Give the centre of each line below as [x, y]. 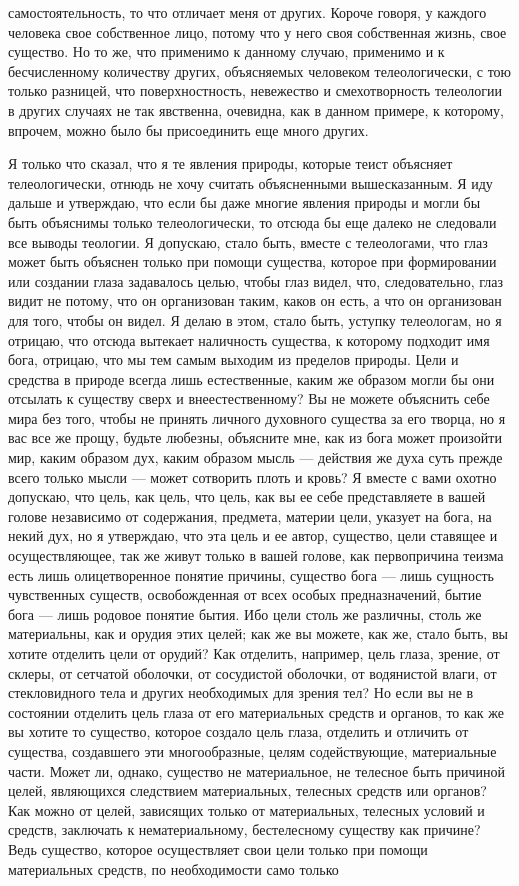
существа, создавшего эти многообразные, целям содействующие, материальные [252, 750]
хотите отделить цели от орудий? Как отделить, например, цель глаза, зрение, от [254, 653]
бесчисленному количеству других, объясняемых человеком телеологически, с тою [260, 70]
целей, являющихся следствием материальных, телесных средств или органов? [247, 790]
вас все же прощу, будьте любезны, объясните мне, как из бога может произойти [255, 437]
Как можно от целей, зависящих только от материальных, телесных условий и [246, 809]
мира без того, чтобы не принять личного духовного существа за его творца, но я [257, 417]
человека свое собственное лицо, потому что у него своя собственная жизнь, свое [257, 31]
